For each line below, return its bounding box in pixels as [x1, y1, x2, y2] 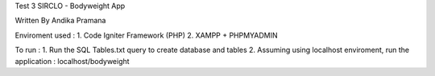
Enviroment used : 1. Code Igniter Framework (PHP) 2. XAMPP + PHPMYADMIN [14, 30, 278, 40]
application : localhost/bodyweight [14, 56, 130, 66]
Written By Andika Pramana [14, 16, 106, 26]
